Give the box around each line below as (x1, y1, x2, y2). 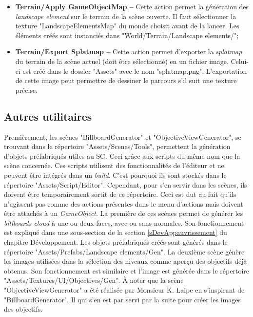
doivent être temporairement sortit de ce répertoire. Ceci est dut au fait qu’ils (4, 189, 236, 199)
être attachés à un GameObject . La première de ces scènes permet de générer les (4, 208, 243, 218)
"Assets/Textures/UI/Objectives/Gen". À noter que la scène (4, 275, 184, 285)
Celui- (231, 56, 249, 66)
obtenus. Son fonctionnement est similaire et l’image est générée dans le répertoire (4, 265, 249, 275)
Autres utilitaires (4, 108, 92, 124)
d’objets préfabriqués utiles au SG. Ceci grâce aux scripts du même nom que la (4, 150, 240, 161)
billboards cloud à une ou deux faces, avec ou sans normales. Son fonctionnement (4, 217, 244, 228)
